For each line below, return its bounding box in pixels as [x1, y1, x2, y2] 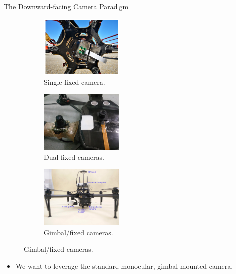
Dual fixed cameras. [44, 152, 104, 162]
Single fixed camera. [44, 76, 105, 87]
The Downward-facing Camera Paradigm [4, 1, 129, 11]
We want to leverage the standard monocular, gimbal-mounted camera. [15, 260, 233, 271]
